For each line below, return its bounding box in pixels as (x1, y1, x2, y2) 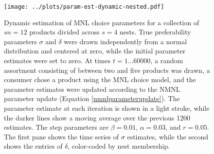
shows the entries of (4, 141, 63, 151)
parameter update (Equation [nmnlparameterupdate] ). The (4, 93, 180, 103)
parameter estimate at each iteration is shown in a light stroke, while (4, 103, 210, 113)
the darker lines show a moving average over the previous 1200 (4, 112, 191, 122)
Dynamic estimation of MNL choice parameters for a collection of (4, 17, 199, 27)
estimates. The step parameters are (4, 122, 109, 132)
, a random (150, 55, 183, 66)
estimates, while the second (127, 131, 209, 141)
